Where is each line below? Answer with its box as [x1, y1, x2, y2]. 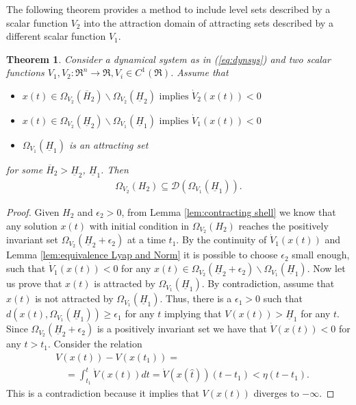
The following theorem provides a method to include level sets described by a [6, 2, 331, 16]
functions [6, 65, 44, 79]
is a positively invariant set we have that [97, 321, 267, 336]
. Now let [307, 261, 346, 275]
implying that [164, 306, 222, 321]
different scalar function [6, 29, 106, 43]
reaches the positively [238, 218, 329, 232]
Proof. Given [6, 205, 60, 219]
